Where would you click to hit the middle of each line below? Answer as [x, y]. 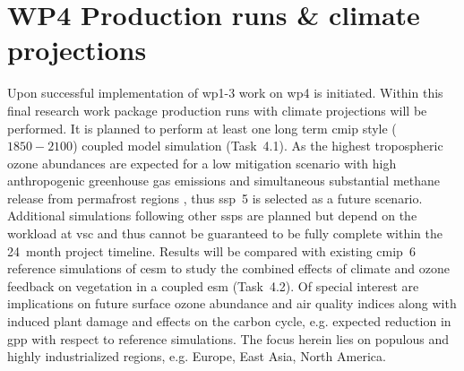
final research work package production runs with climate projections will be [217, 110]
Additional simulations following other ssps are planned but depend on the [212, 216]
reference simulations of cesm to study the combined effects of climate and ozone [228, 268]
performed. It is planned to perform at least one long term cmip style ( [202, 128]
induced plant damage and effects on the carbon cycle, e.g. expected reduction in [229, 321]
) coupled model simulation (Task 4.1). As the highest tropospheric [258, 146]
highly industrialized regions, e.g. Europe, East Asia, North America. [197, 356]
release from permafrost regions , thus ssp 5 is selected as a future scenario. [215, 198]
